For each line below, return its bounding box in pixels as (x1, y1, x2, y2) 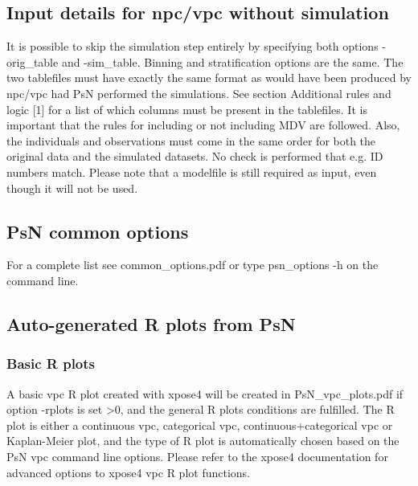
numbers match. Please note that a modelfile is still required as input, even (6, 163, 377, 180)
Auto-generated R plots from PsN (6, 311, 296, 336)
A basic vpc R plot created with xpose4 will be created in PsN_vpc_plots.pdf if (6, 385, 404, 402)
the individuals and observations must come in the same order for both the (6, 132, 376, 149)
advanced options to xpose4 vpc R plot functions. (6, 464, 251, 480)
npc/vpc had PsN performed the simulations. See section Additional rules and (6, 84, 391, 101)
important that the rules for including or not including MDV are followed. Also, (6, 116, 400, 133)
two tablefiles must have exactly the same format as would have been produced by (6, 69, 412, 86)
